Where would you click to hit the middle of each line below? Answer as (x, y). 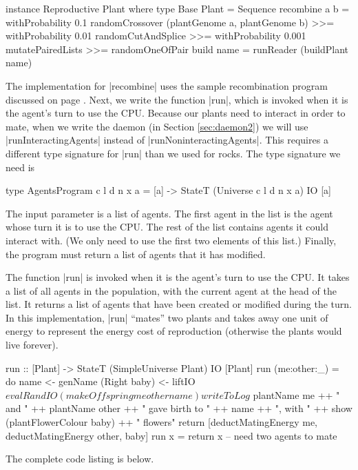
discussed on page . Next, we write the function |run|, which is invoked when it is (177, 99)
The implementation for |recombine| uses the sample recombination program (167, 85)
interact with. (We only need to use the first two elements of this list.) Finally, (171, 240)
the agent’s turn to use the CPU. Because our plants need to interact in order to (176, 113)
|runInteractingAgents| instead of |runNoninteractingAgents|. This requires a (167, 140)
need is (20, 167)
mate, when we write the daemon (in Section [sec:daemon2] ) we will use (157, 126)
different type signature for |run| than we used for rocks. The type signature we (173, 153)
